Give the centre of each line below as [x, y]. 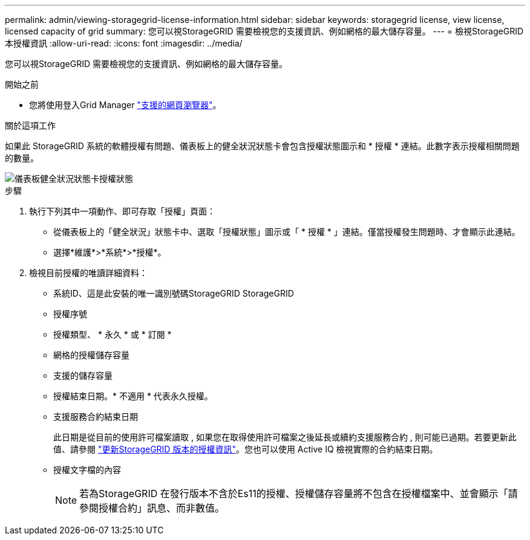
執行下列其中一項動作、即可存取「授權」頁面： [122, 211]
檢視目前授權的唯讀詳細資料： [88, 273]
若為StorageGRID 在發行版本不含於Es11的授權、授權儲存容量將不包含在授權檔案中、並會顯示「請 [299, 493]
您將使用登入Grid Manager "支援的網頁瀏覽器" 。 [125, 105]
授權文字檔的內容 [87, 470]
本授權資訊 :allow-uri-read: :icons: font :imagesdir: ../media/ [124, 43]
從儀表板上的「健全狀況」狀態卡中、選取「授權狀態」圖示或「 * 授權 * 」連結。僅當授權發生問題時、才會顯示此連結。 [287, 232]
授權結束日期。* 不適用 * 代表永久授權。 [133, 396]
